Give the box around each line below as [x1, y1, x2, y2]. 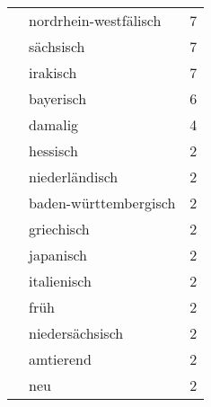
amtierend [29, 349, 92, 369]
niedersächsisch [29, 323, 124, 343]
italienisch [29, 270, 92, 291]
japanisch [29, 244, 87, 265]
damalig [29, 114, 79, 135]
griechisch [29, 218, 90, 239]
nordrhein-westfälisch [29, 10, 162, 31]
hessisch [29, 140, 78, 161]
